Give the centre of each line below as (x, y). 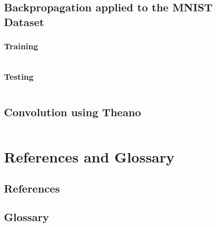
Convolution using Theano (72, 112)
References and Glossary (89, 157)
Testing (19, 77)
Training (21, 46)
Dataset (24, 21)
